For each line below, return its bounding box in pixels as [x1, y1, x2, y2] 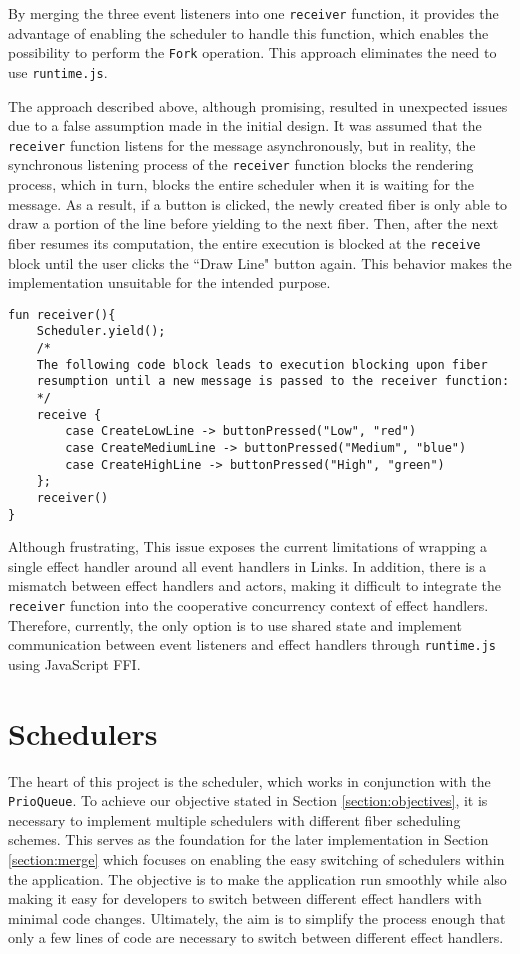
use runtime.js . [8, 61, 108, 82]
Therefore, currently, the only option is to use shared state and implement [8, 614, 462, 635]
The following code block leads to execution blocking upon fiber [36, 357, 488, 372]
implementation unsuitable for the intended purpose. [8, 272, 331, 293]
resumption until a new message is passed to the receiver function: [36, 374, 510, 389]
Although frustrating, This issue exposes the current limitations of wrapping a [8, 536, 488, 557]
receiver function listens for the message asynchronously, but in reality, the [8, 134, 476, 155]
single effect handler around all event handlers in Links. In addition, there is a [8, 555, 487, 576]
